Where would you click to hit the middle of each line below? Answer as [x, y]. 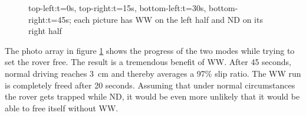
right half [45, 31]
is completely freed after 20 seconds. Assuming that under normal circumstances [150, 85]
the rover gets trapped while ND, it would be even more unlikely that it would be [152, 96]
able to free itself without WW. [62, 108]
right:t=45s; [50, 19]
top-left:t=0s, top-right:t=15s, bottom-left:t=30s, [117, 8]
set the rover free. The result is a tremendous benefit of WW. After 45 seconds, [148, 62]
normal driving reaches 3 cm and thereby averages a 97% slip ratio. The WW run [153, 73]
